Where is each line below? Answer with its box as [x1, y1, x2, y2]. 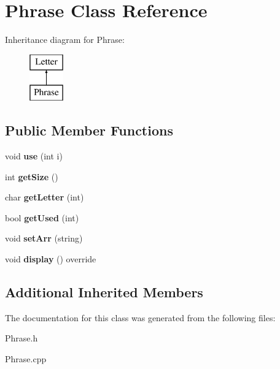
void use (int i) [5, 150, 63, 162]
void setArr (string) [5, 232, 83, 245]
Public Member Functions [5, 121, 173, 140]
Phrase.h [5, 332, 38, 344]
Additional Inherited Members [5, 283, 203, 302]
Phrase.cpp [5, 352, 47, 365]
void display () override [5, 253, 96, 265]
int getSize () [5, 170, 58, 183]
